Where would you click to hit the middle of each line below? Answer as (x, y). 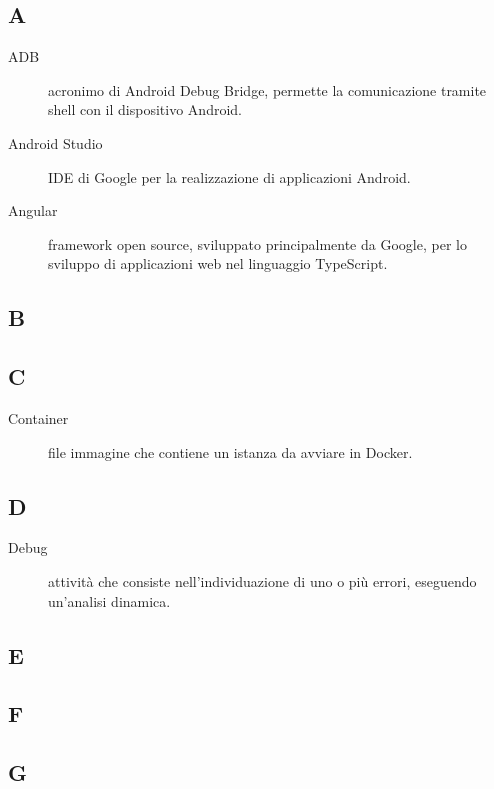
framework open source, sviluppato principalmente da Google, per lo (257, 243)
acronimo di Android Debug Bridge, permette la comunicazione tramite (267, 89)
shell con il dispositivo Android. (145, 109)
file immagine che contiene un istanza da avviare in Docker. (230, 451)
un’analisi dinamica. (109, 600)
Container (38, 417)
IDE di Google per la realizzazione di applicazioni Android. (229, 176)
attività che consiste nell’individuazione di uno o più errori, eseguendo (262, 580)
